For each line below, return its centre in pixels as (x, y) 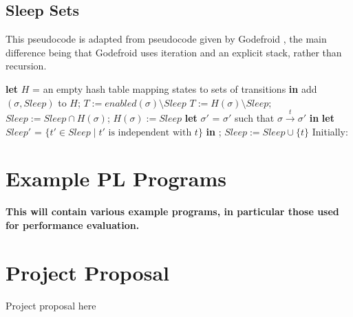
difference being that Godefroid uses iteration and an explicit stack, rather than (174, 52)
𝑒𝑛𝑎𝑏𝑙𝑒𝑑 (121, 103)
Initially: (330, 131)
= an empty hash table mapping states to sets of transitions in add (175, 88)
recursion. (26, 66)
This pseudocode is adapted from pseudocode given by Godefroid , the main (166, 39)
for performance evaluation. (73, 225)
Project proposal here (51, 305)
